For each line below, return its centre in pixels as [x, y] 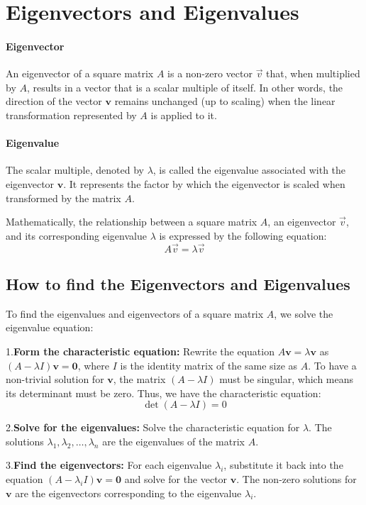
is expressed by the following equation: [243, 235]
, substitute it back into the [283, 465]
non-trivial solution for [55, 379]
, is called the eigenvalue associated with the [249, 170]
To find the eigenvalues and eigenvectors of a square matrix [135, 313]
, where [94, 365]
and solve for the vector [176, 479]
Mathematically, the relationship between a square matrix [132, 222]
